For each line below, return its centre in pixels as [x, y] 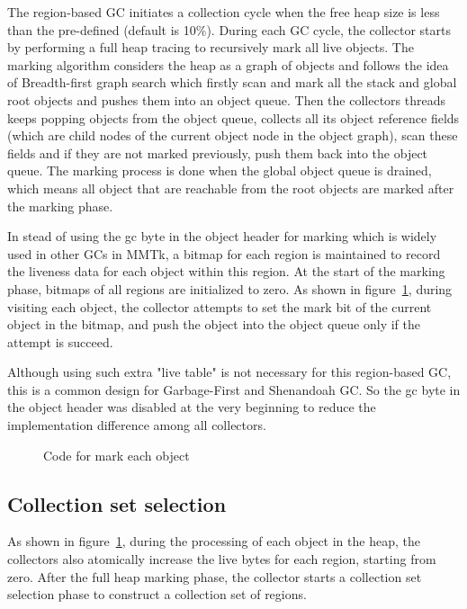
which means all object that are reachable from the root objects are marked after [231, 188]
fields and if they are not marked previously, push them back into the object [218, 152]
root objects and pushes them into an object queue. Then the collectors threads [226, 99]
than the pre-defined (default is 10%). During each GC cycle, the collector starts [229, 29]
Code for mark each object [117, 455]
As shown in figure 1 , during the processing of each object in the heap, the [214, 541]
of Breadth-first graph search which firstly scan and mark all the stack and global [232, 82]
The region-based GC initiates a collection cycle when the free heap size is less [224, 12]
